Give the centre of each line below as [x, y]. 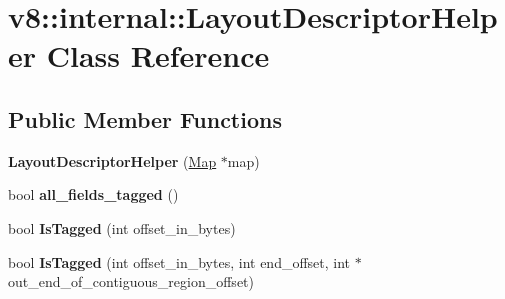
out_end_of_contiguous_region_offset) [131, 281]
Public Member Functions [145, 118]
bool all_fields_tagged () [93, 194]
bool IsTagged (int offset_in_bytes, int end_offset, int [179, 261]
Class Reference [158, 55]
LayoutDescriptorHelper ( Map [112, 160]
